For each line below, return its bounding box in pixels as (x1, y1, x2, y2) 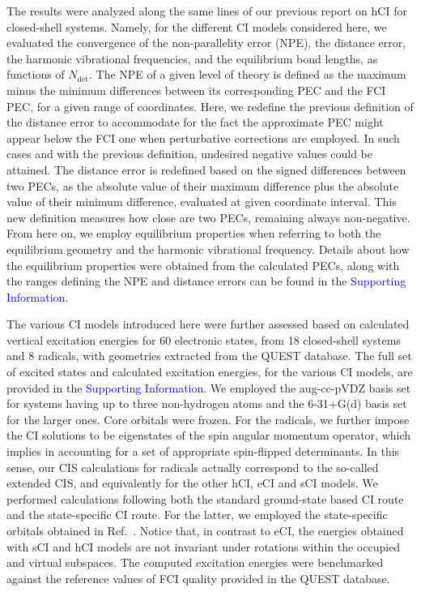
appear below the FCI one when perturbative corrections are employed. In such (6, 129, 400, 146)
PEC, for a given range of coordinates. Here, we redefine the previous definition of (6, 97, 414, 114)
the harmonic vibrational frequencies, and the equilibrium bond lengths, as (6, 49, 378, 66)
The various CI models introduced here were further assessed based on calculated (6, 315, 410, 332)
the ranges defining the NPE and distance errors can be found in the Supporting (6, 272, 406, 290)
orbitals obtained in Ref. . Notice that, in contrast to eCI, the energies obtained (6, 522, 404, 538)
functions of (6, 66, 65, 83)
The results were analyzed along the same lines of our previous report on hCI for (6, 2, 407, 19)
